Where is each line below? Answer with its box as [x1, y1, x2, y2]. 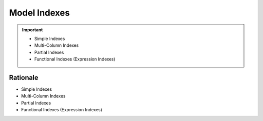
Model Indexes [9, 7, 70, 18]
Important [22, 27, 43, 33]
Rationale [9, 73, 38, 81]
